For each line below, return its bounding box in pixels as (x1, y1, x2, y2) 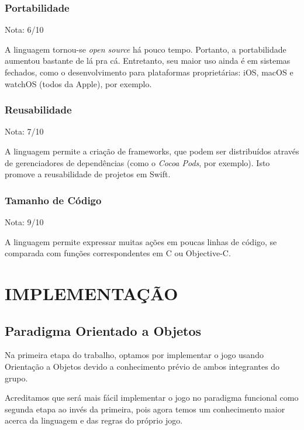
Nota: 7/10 (5, 125, 44, 137)
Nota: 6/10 (5, 23, 44, 36)
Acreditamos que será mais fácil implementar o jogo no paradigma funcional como (5, 391, 299, 404)
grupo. (5, 371, 28, 384)
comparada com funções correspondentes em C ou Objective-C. (5, 247, 231, 259)
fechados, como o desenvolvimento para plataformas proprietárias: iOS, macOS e (5, 66, 293, 78)
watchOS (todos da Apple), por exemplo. (5, 77, 152, 90)
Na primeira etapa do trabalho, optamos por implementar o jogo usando (5, 349, 264, 361)
